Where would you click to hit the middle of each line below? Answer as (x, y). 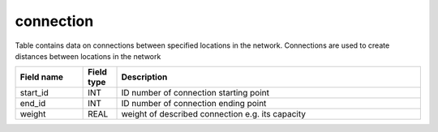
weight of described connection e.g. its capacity (213, 114)
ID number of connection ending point (194, 104)
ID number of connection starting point (195, 93)
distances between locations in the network (88, 56)
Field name (42, 77)
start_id (34, 93)
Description (144, 77)
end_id (33, 104)
